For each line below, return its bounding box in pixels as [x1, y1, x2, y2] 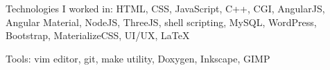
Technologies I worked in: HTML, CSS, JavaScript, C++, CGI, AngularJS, [6, 1, 325, 15]
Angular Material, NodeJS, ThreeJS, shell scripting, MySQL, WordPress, [6, 14, 317, 29]
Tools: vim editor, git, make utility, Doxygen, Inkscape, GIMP [6, 51, 270, 65]
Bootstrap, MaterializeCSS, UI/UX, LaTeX [6, 28, 190, 43]
